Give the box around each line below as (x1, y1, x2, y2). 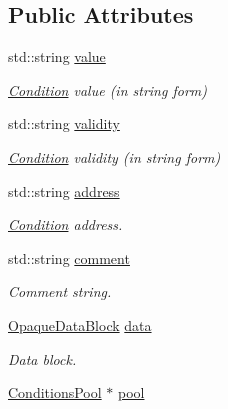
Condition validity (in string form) (8, 146, 221, 167)
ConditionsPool (8, 382, 102, 403)
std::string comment (8, 247, 130, 268)
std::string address (8, 180, 120, 201)
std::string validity (8, 113, 120, 134)
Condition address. (8, 214, 123, 235)
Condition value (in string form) (8, 79, 207, 100)
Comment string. (8, 281, 112, 302)
